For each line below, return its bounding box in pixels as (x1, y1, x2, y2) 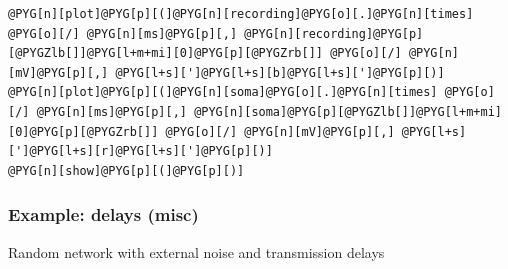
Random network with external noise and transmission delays (8, 241, 385, 262)
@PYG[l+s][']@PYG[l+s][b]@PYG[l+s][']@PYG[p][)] (115, 65, 445, 80)
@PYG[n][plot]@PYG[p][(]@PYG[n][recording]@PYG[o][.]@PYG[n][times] (8, 7, 474, 21)
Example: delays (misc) (8, 202, 199, 227)
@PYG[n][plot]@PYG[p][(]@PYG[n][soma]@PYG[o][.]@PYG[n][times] (8, 85, 438, 100)
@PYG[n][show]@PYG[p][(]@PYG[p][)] (8, 163, 245, 178)
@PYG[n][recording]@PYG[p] (244, 26, 424, 41)
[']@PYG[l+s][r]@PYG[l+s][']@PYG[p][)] (8, 144, 273, 159)
